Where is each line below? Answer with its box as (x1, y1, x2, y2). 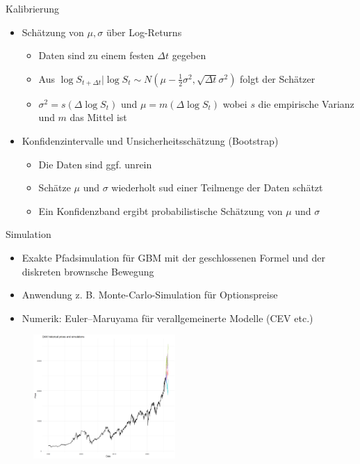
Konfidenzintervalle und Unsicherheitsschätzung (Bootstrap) (22, 133, 279, 147)
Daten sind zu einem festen (38, 48, 154, 63)
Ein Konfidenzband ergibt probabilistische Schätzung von (38, 203, 283, 218)
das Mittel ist (69, 110, 127, 125)
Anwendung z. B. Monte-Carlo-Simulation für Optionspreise (22, 287, 278, 302)
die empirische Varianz (258, 96, 354, 111)
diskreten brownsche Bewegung (22, 264, 154, 278)
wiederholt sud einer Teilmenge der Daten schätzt (111, 180, 323, 195)
